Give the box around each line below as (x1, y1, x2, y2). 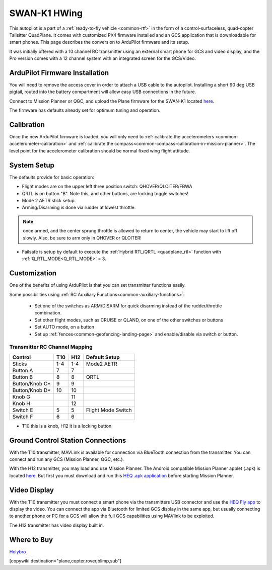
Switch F (12, 413, 33, 420)
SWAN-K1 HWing (9, 8, 83, 19)
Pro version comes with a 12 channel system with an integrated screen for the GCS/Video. (9, 55, 196, 61)
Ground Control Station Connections (9, 436, 126, 445)
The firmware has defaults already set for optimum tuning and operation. (9, 107, 161, 113)
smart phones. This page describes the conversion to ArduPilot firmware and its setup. (9, 39, 190, 45)
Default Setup (86, 354, 120, 361)
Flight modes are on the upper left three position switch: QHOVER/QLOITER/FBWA (22, 184, 192, 190)
